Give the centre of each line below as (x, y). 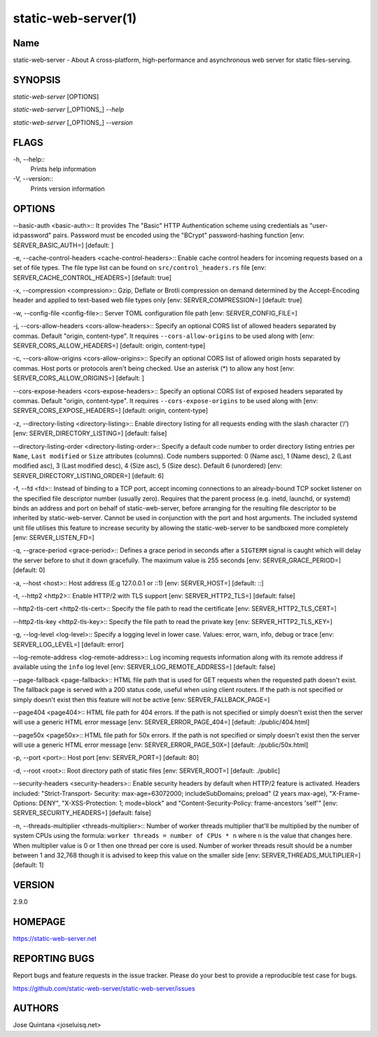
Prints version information (68, 189)
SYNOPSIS (37, 80)
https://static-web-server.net (55, 939)
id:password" (32, 236)
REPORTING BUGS (54, 959)
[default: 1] (28, 865)
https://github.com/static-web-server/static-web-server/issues (104, 988)
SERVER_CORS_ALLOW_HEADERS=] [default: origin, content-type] (109, 346)
